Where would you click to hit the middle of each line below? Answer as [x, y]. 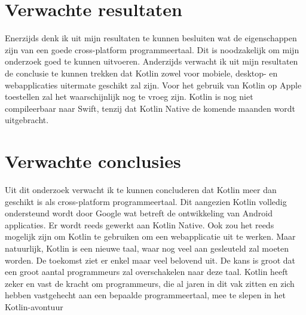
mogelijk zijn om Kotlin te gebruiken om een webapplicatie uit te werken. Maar [150, 236]
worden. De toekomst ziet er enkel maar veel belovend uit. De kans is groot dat [150, 260]
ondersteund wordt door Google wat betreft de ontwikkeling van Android [139, 213]
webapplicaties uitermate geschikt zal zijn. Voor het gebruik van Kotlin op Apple [153, 85]
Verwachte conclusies [93, 161]
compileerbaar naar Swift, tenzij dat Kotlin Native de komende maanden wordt [150, 108]
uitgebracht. [27, 120]
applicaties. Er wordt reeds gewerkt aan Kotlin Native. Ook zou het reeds [140, 224]
